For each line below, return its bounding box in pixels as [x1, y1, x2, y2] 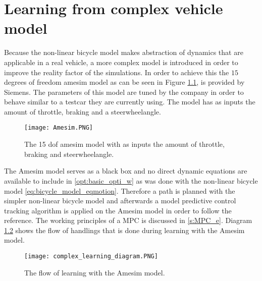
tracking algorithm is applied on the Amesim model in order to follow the [4, 205, 232, 215]
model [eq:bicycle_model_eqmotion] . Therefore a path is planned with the [4, 185, 235, 196]
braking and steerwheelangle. [24, 148, 114, 159]
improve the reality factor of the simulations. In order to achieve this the [4, 67, 229, 77]
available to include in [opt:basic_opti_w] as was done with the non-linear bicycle [4, 175, 258, 186]
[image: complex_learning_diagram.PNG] [24, 253, 158, 260]
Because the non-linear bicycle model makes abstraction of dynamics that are [4, 47, 243, 58]
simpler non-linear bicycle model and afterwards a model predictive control [4, 195, 236, 206]
